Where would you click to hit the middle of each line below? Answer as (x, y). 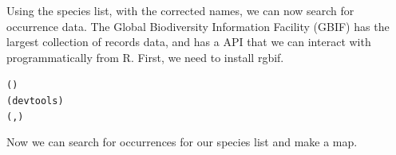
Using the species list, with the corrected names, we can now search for (180, 10)
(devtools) (35, 101)
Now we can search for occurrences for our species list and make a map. (182, 142)
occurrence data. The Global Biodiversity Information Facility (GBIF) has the (198, 26)
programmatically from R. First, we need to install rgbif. (145, 57)
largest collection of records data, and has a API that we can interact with (189, 42)
